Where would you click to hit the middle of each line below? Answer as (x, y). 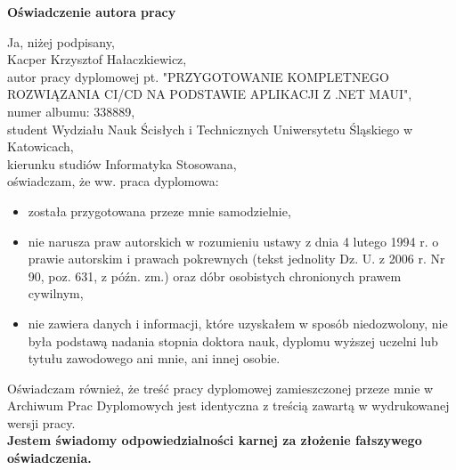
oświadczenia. (49, 458)
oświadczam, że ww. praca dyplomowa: (113, 181)
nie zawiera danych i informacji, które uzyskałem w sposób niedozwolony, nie (238, 323)
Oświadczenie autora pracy (92, 12)
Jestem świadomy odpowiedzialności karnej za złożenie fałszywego (215, 440)
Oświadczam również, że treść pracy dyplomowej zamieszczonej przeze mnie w (220, 388)
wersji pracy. (41, 422)
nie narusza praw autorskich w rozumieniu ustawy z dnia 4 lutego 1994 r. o (233, 241)
